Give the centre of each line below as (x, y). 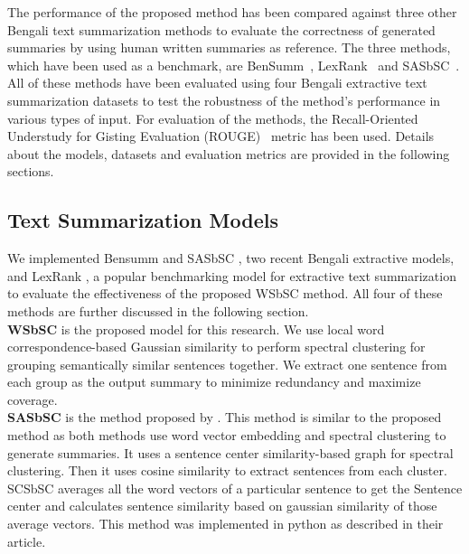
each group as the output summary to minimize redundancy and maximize (214, 382)
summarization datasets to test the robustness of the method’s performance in (224, 100)
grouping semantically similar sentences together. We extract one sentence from (227, 364)
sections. (31, 171)
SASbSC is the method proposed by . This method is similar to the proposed (225, 417)
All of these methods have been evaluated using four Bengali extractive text (217, 83)
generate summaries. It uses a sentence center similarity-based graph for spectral (230, 452)
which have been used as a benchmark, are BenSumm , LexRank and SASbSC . (234, 65)
